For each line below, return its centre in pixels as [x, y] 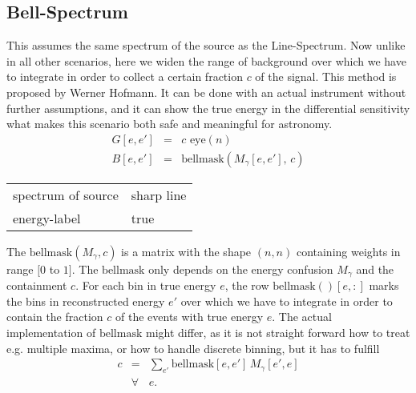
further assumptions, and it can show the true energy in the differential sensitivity [208, 108]
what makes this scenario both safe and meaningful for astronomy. [170, 124]
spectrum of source [66, 194]
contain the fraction [55, 317]
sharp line [159, 194]
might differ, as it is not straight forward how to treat [278, 333]
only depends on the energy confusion [241, 269]
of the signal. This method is [326, 76]
